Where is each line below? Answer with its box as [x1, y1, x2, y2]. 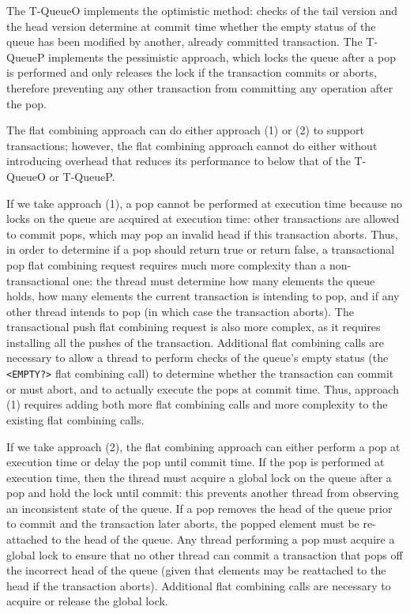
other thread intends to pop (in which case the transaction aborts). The [6, 303, 354, 319]
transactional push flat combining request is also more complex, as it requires [6, 318, 381, 335]
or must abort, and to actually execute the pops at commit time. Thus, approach [6, 380, 399, 397]
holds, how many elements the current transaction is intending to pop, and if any [6, 288, 400, 304]
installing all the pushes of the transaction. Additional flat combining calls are [6, 333, 385, 350]
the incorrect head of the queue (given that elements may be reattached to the [6, 562, 386, 578]
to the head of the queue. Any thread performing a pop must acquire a [51, 531, 395, 548]
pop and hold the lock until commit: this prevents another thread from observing [6, 484, 399, 501]
